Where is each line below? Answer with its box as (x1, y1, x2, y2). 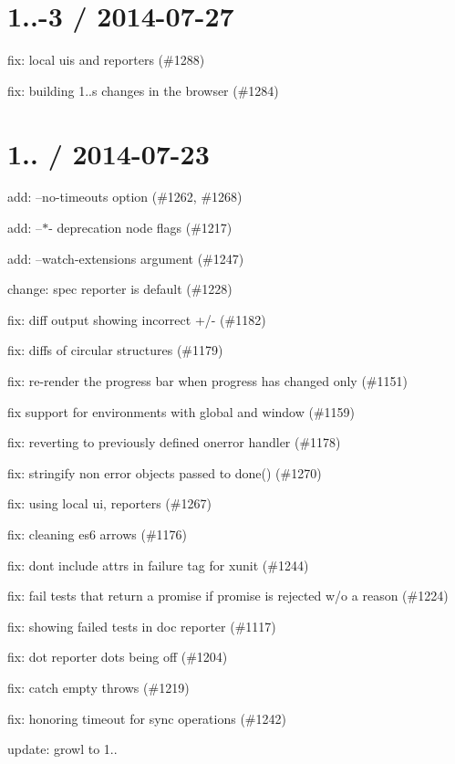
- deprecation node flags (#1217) (48, 218, 233, 237)
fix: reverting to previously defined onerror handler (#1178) (7, 433, 341, 452)
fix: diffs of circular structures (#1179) (7, 340, 223, 360)
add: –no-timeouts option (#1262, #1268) (7, 187, 243, 206)
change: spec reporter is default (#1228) (7, 279, 233, 298)
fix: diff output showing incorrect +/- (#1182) (7, 309, 266, 329)
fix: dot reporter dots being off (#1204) (7, 647, 228, 666)
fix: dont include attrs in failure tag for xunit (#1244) (7, 555, 309, 574)
